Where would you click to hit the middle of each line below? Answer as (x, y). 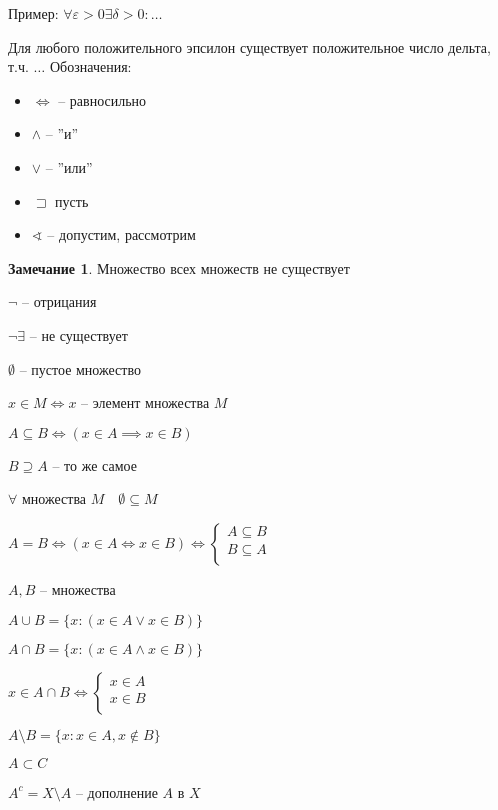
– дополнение (116, 791)
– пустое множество (80, 368)
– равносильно (102, 99)
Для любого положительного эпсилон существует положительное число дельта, (249, 46)
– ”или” (69, 166)
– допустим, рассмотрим (121, 234)
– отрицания (59, 301)
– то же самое (94, 464)
